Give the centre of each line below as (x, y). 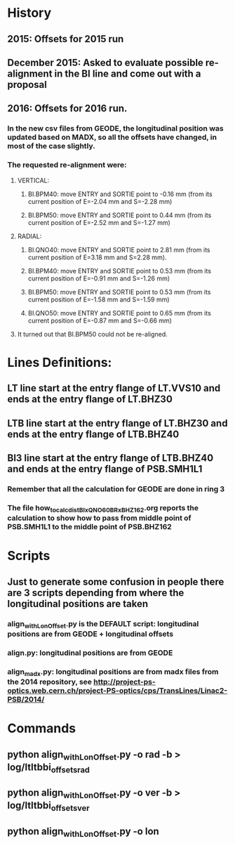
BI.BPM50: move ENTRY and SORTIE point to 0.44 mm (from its (120, 215)
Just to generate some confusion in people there (116, 582)
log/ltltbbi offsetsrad (48, 768)
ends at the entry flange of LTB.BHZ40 (93, 434)
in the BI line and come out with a (128, 73)
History (29, 13)
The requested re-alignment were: (67, 165)
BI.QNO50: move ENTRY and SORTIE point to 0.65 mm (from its (120, 313)
